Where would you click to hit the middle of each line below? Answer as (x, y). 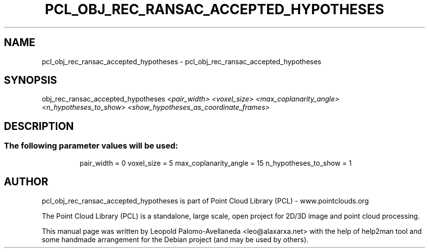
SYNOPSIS (31, 80)
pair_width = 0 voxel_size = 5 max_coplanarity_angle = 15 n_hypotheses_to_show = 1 (215, 163)
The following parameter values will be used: (91, 146)
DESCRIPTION (39, 126)
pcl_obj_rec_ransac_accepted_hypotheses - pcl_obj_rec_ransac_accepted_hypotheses (181, 61)
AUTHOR (26, 182)
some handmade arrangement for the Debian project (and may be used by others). (175, 239)
